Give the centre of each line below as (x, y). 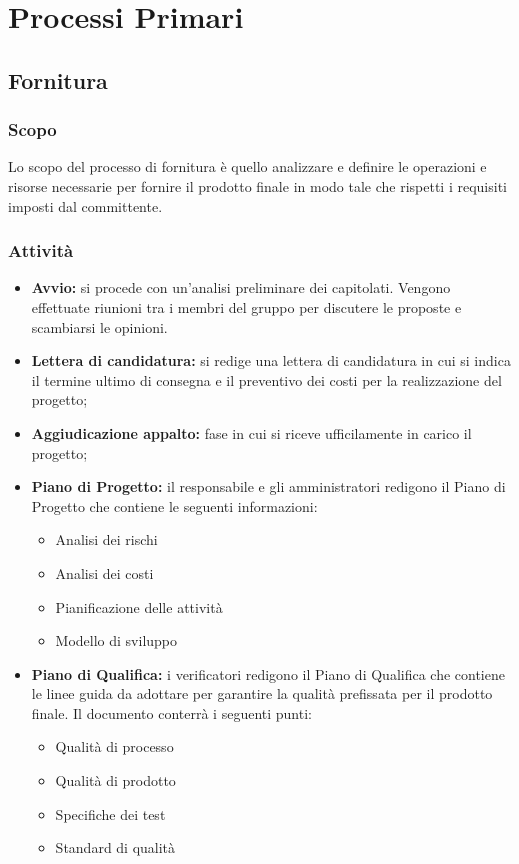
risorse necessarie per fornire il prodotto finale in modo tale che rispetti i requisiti (257, 185)
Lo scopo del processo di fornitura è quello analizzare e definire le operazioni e (247, 166)
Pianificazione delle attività (139, 606)
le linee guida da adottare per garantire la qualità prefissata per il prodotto (262, 693)
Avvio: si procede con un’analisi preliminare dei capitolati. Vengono (241, 287)
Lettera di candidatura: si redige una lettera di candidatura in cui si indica (271, 360)
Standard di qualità (115, 847)
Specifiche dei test (110, 813)
